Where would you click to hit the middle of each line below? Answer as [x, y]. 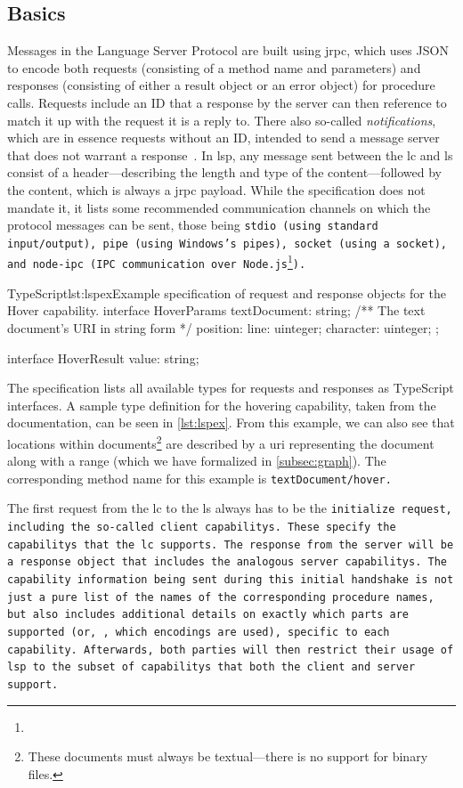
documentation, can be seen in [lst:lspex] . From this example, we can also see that [231, 422]
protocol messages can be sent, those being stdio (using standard [193, 225]
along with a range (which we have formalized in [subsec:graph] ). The [197, 461]
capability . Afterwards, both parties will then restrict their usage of [231, 650]
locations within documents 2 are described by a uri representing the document [221, 442]
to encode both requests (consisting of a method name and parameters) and [214, 67]
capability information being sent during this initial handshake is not [231, 580]
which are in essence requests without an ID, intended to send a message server [223, 138]
